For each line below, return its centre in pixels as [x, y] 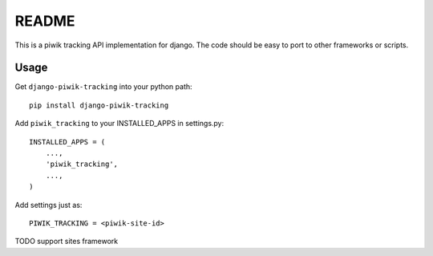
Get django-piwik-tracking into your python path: [103, 87]
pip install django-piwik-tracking [99, 105]
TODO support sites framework [67, 242]
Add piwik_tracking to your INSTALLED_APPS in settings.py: [119, 124]
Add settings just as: [49, 205]
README [45, 21]
